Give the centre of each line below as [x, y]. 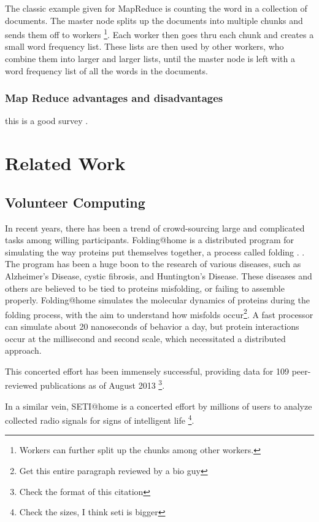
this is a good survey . [47, 121]
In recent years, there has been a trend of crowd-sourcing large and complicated [155, 228]
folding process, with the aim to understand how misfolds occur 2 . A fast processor [159, 313]
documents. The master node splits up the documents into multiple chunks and [154, 20]
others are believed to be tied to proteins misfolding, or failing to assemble [145, 288]
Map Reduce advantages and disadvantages [114, 98]
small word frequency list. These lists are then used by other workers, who [144, 46]
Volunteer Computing [75, 202]
